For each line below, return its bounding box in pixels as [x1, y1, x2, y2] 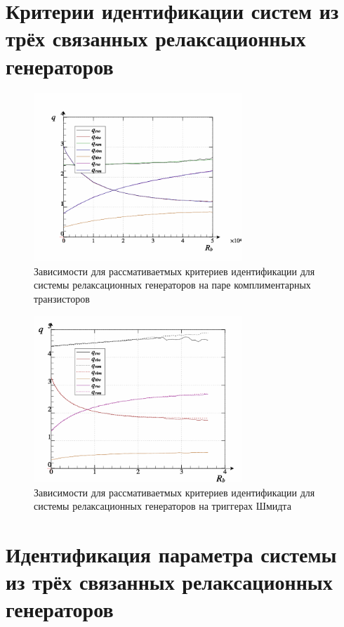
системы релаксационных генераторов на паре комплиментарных [34, 277, 311, 292]
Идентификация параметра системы [6, 539, 337, 568]
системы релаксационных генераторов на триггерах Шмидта [34, 499, 291, 513]
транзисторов [34, 291, 90, 305]
